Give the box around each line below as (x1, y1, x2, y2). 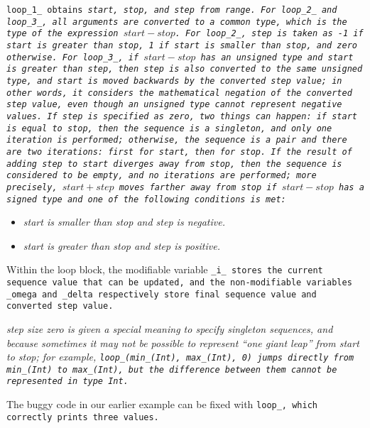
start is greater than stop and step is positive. (23, 238, 220, 253)
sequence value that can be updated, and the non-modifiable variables (6, 278, 352, 287)
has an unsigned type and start (200, 52, 354, 62)
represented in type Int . (6, 376, 129, 387)
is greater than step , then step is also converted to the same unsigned (6, 64, 363, 75)
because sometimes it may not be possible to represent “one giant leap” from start (6, 335, 359, 350)
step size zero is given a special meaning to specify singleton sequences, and (6, 321, 333, 336)
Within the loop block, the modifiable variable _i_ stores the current (6, 262, 323, 277)
